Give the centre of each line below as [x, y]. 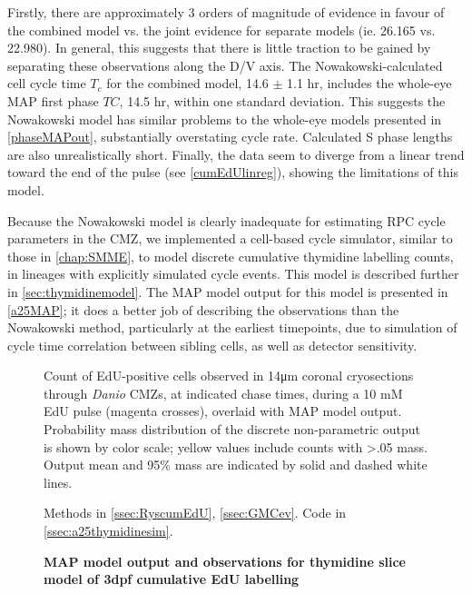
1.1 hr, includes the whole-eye [369, 83]
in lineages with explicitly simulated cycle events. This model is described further [233, 274]
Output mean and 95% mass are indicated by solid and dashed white [236, 465]
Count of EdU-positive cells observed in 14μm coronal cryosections [229, 376]
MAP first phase [53, 100]
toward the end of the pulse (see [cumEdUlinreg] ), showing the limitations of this [233, 172]
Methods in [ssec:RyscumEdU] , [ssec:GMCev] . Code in [195, 513]
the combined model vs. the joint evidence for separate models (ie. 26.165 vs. [221, 30]
